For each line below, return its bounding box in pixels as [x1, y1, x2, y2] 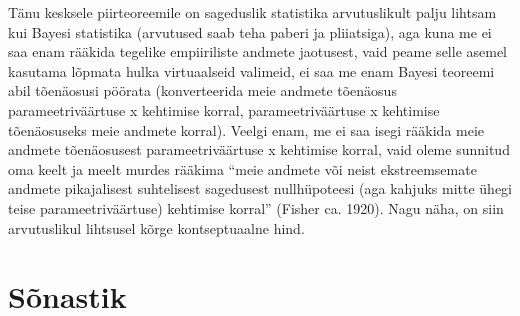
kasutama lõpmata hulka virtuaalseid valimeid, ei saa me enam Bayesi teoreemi [8, 60, 495, 81]
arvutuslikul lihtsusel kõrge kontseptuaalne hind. [8, 217, 305, 238]
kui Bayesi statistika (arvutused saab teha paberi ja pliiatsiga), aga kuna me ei [8, 21, 492, 42]
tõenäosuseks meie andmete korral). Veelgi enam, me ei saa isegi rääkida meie [8, 119, 485, 140]
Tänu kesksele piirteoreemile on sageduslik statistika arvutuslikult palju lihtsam [8, 2, 497, 22]
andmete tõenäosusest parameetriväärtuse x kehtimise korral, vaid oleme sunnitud [8, 139, 510, 160]
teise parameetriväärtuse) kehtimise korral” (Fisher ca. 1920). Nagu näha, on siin [8, 197, 504, 218]
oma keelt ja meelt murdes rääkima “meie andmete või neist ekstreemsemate [8, 158, 477, 179]
